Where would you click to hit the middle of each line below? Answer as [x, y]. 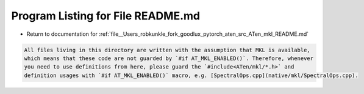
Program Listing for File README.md [106, 16]
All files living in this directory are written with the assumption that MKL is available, [167, 50]
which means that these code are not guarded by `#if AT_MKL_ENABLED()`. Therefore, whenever [169, 58]
